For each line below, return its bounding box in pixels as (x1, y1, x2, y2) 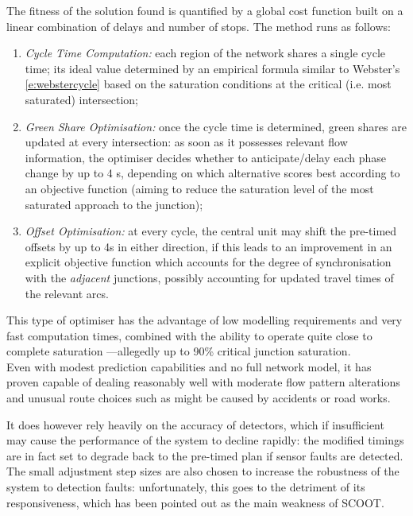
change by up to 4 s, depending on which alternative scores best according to (25, 165, 400, 181)
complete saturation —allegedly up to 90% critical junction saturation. (6, 343, 351, 359)
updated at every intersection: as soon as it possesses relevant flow (25, 134, 348, 150)
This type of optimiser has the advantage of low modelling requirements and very (6, 312, 403, 328)
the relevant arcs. (25, 285, 109, 301)
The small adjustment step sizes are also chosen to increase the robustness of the (6, 463, 399, 479)
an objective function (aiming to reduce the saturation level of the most (25, 180, 374, 196)
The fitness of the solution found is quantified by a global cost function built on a (6, 2, 403, 18)
